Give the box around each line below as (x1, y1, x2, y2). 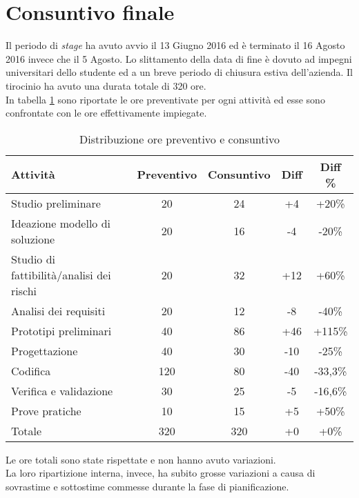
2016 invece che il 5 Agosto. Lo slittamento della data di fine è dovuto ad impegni (6, 51, 352, 66)
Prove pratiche (11, 402, 81, 419)
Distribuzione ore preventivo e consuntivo (79, 130, 280, 147)
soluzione (11, 230, 55, 247)
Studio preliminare (11, 195, 101, 211)
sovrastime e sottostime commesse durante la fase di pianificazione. (6, 479, 289, 493)
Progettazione (11, 342, 78, 359)
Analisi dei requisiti (11, 302, 106, 319)
